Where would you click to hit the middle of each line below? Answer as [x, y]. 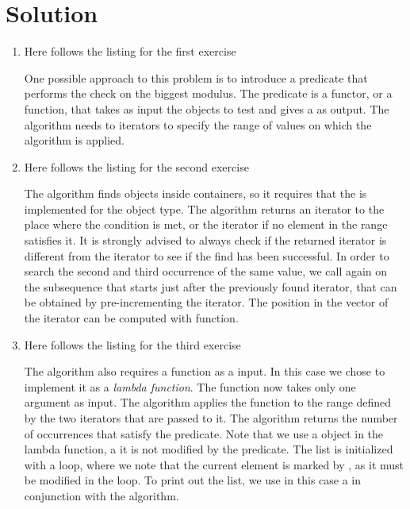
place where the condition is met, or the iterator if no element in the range [206, 224]
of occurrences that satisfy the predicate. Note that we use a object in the [204, 433]
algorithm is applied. [74, 140]
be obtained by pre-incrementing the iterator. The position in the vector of [206, 302]
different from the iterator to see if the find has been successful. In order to [207, 255]
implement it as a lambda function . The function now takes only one [190, 386]
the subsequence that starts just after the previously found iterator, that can [211, 286]
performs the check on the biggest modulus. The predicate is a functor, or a [208, 93]
